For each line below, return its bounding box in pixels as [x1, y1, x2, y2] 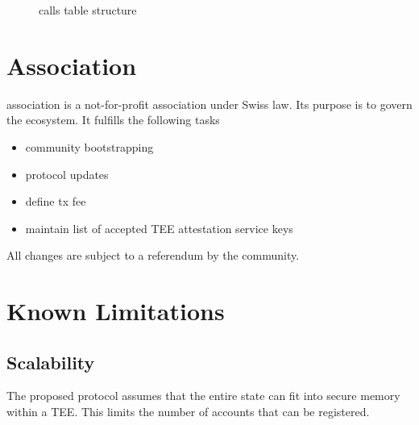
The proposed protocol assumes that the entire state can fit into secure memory [6, 387, 400, 404]
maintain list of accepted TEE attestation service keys [25, 219, 293, 236]
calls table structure [39, 2, 137, 18]
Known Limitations [6, 294, 225, 327]
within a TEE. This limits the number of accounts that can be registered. [6, 403, 370, 420]
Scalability [6, 349, 95, 374]
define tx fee [25, 193, 86, 210]
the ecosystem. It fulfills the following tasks [6, 111, 220, 128]
